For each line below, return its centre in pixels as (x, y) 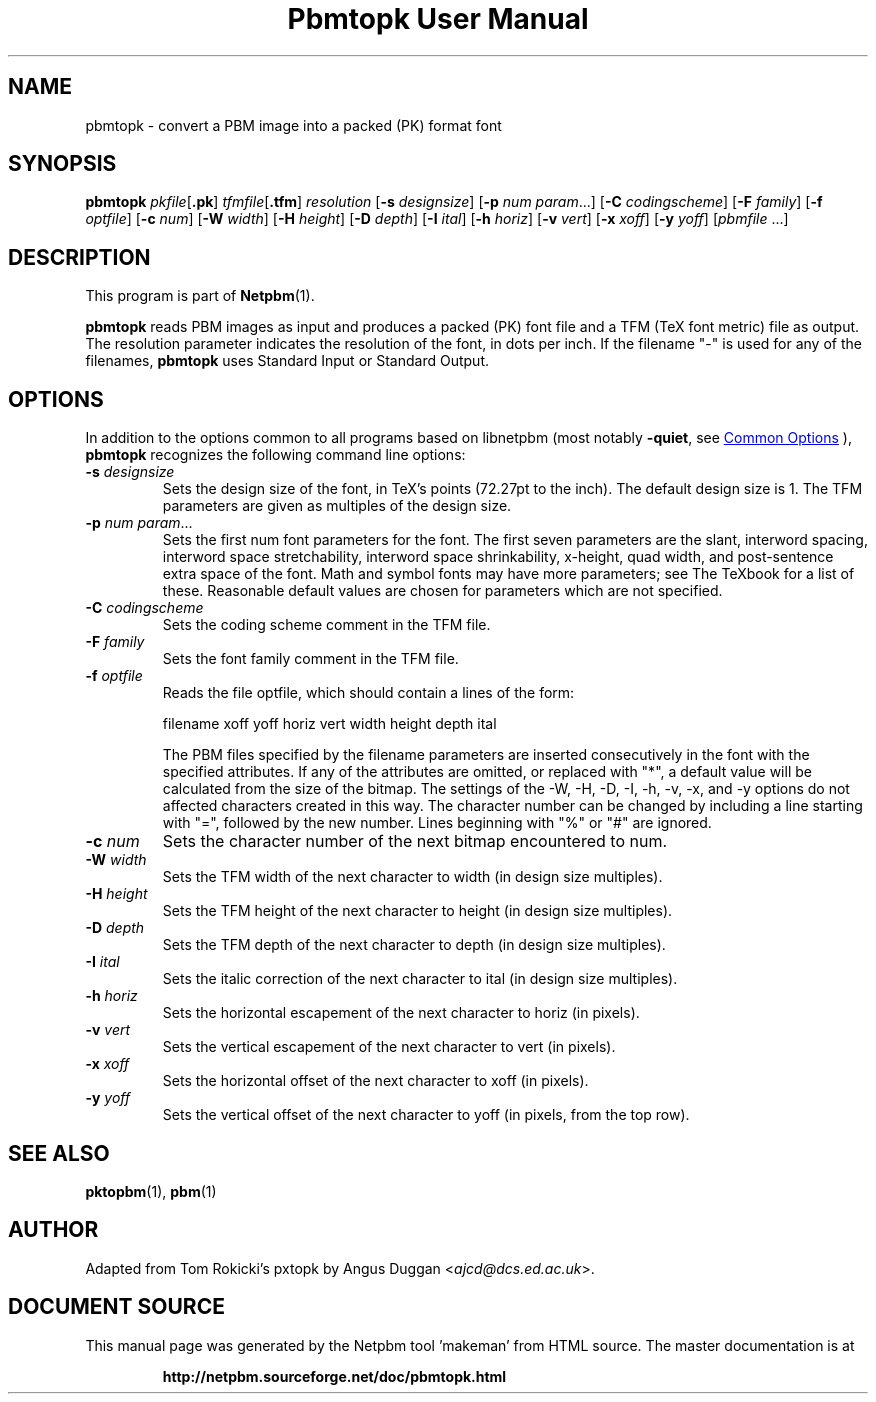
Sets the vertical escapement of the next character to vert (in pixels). (389, 1047)
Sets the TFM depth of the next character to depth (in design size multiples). (414, 945)
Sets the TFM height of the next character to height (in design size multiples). (417, 911)
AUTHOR (53, 1230)
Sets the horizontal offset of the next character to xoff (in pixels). (375, 1081)
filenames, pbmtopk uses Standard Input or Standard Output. (287, 361)
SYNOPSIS (62, 164)
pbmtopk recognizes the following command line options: (275, 455)
